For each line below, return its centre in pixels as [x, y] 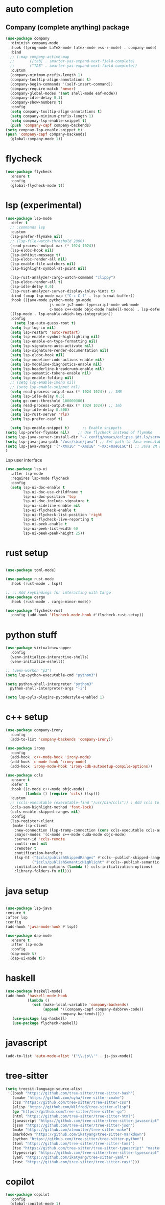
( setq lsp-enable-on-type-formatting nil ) [54, 342]
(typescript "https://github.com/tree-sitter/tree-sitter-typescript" [86, 1153]
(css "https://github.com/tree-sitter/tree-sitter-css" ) [71, 1103]
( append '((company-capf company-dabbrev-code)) [93, 1009]
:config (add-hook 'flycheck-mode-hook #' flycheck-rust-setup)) [77, 615]
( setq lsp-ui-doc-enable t [37, 488]
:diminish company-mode [34, 43]
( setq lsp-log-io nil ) [33, 328]
